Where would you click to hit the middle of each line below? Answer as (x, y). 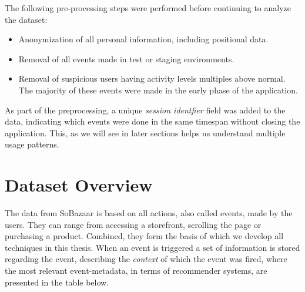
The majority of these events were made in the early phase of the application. (158, 90)
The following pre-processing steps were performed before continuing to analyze (148, 8)
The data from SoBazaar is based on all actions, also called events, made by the (149, 213)
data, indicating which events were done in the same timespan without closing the (152, 121)
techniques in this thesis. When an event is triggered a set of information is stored (152, 247)
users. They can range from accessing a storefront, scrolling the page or (133, 224)
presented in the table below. (57, 282)
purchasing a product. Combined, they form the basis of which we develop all (144, 236)
